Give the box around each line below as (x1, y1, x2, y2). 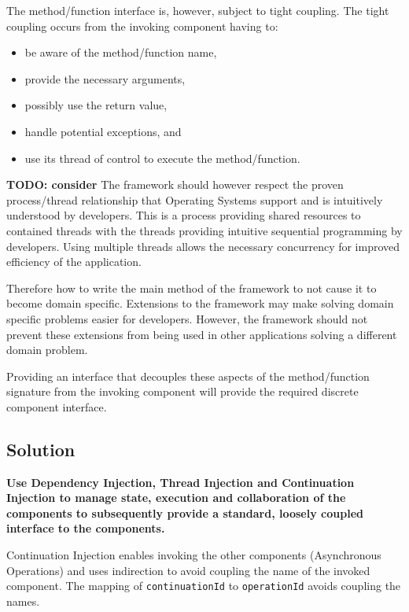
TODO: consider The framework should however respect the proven (6, 176, 344, 193)
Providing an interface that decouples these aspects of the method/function (6, 367, 370, 384)
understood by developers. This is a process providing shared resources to (6, 207, 361, 223)
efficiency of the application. (6, 253, 142, 270)
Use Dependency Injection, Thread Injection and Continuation (6, 474, 355, 490)
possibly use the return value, (24, 97, 168, 113)
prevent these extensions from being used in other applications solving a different (6, 326, 397, 342)
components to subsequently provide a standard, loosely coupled (6, 504, 363, 521)
